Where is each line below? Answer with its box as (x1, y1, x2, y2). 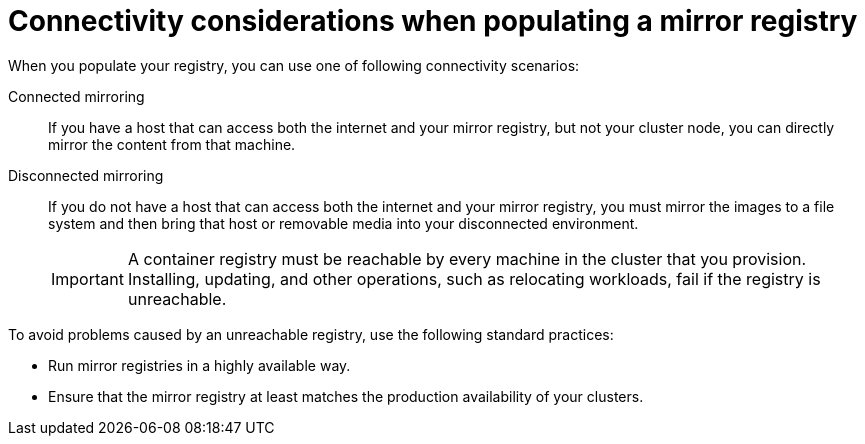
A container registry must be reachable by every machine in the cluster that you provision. (127, 248, 807, 269)
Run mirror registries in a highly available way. (48, 356, 351, 374)
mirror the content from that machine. (48, 135, 296, 153)
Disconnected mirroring (8, 166, 164, 184)
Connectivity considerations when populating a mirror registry (8, 4, 858, 38)
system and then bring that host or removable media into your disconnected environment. (48, 214, 639, 232)
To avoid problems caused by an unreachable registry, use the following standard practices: (8, 325, 614, 343)
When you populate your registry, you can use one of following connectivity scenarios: (8, 56, 580, 74)
